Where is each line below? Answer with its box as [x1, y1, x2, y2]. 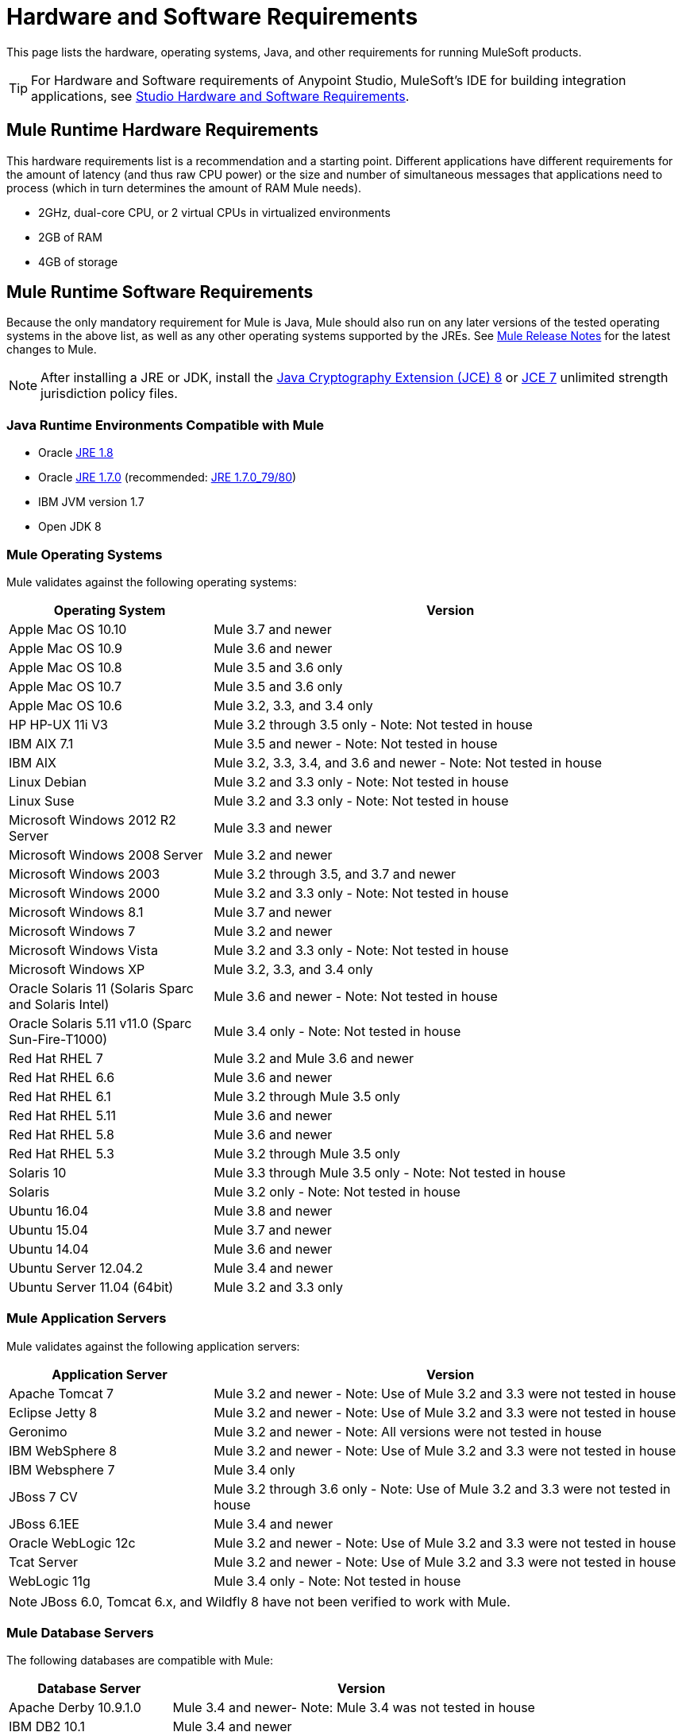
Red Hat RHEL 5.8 [9, 1126, 114, 1142]
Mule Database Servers [6, 1625, 154, 1641]
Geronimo [9, 1423, 67, 1440]
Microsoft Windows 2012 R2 [9, 811, 176, 828]
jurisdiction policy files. [40, 385, 178, 402]
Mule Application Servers [6, 1310, 167, 1327]
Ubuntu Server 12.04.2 [9, 1259, 143, 1276]
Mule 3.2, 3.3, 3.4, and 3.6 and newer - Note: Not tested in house [214, 754, 603, 771]
